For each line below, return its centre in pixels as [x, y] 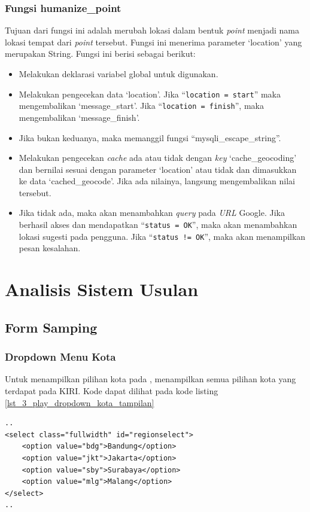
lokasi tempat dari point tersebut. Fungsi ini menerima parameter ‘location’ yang [154, 42]
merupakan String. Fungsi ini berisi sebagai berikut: [100, 54]
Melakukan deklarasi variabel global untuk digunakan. [118, 74]
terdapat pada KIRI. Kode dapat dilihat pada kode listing [112, 390]
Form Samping [51, 327]
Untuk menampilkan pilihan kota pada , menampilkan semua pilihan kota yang [151, 379]
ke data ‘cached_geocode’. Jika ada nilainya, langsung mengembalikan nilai [157, 181]
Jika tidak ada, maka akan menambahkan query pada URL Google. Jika [152, 213]
